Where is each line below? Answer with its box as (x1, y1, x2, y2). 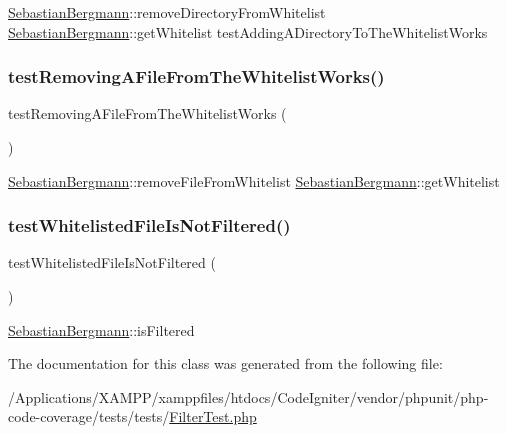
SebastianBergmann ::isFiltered (8, 319, 195, 340)
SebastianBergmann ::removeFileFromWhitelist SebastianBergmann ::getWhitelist (8, 170, 500, 191)
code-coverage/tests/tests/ (8, 406, 170, 427)
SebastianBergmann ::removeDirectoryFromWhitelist (8, 2, 326, 22)
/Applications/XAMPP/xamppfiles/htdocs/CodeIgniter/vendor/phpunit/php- (8, 386, 489, 407)
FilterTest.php (169, 406, 257, 427)
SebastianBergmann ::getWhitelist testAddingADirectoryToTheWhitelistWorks (8, 21, 488, 42)
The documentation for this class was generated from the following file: (8, 353, 443, 374)
